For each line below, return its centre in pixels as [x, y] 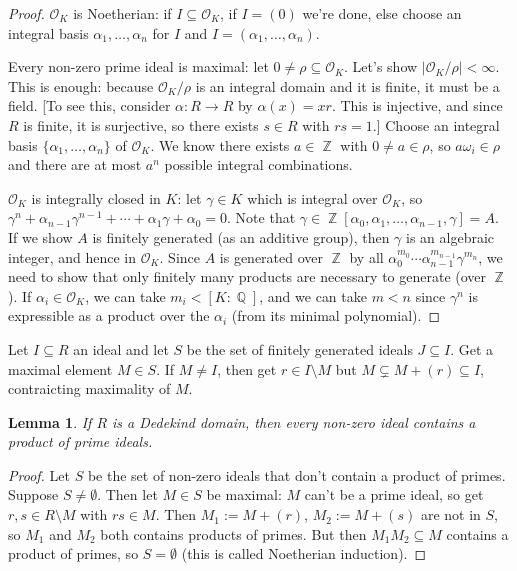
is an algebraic [450, 236]
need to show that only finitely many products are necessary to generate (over [247, 276]
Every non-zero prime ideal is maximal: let [138, 66]
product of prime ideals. [80, 441]
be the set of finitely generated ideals [299, 348]
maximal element [60, 368]
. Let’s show [381, 66]
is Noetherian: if [122, 13]
